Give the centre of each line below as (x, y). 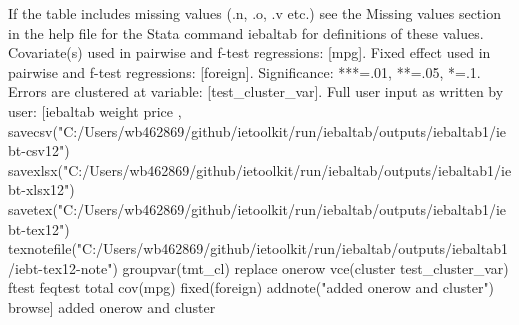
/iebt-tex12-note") (63, 267)
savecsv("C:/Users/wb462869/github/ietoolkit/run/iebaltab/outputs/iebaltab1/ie (257, 130)
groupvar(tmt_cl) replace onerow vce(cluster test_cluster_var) (315, 267)
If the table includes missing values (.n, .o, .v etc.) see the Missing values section (254, 13)
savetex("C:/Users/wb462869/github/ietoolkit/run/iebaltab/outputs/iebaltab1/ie (257, 208)
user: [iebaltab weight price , (95, 110)
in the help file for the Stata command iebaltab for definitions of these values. (246, 32)
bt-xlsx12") (41, 189)
